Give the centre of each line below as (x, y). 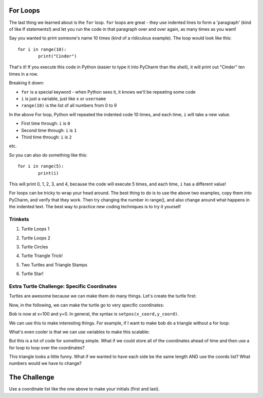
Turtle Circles (35, 247)
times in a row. (24, 74)
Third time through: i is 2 (47, 137)
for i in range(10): (42, 49)
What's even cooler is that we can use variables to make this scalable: (79, 332)
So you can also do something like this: (48, 155)
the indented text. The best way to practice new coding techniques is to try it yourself (95, 207)
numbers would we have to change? (45, 363)
